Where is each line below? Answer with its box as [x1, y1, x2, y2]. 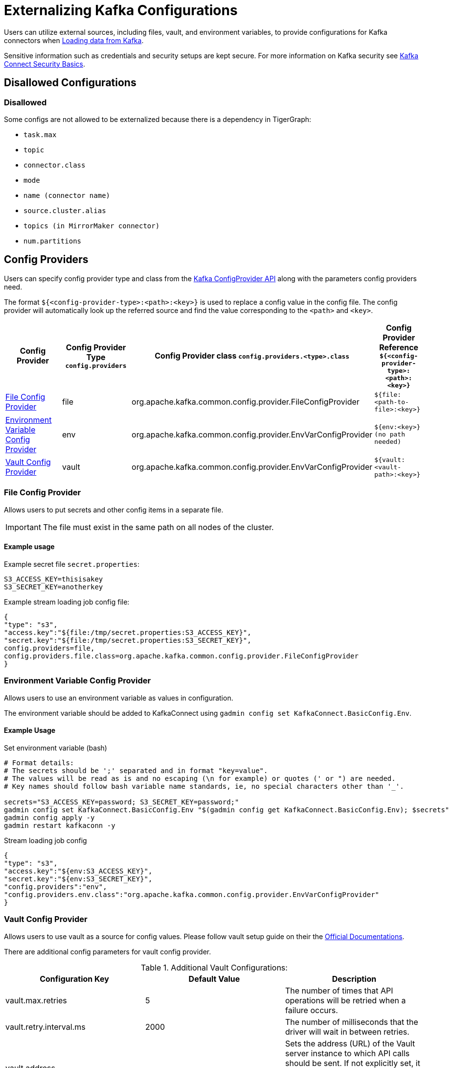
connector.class [23, 161, 86, 169]
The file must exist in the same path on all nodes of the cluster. [43, 522, 274, 532]
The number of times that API [285, 985, 393, 995]
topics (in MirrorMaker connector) [23, 221, 160, 230]
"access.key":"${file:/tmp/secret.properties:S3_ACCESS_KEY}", [4, 628, 251, 636]
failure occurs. [285, 1005, 338, 1015]
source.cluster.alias [23, 206, 106, 215]
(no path [374, 431, 405, 438]
